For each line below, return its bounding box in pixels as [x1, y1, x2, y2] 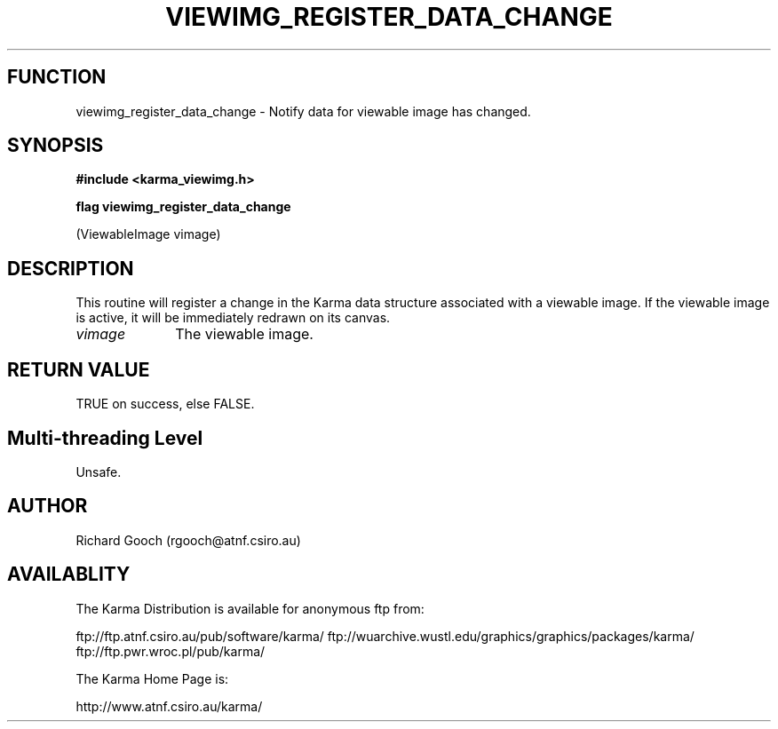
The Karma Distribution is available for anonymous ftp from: [75, 600, 425, 616]
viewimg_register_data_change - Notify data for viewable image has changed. [75, 103, 531, 119]
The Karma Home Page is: [75, 670, 229, 686]
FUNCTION [7, 66, 107, 89]
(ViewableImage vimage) [75, 226, 221, 242]
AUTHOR [7, 495, 88, 518]
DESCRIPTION [7, 257, 134, 280]
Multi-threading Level [7, 426, 203, 449]
